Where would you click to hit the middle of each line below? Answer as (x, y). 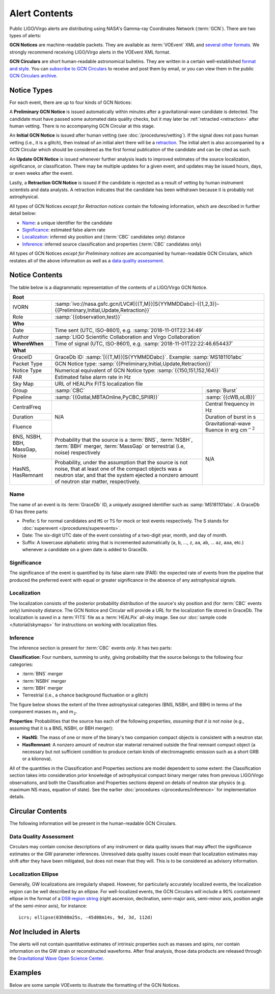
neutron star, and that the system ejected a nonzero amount (127, 475)
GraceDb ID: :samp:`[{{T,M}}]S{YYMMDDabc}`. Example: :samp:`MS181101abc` (149, 357)
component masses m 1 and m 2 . (43, 712)
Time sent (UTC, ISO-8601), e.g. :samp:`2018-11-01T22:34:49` (129, 330)
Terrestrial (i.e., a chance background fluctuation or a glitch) (85, 695)
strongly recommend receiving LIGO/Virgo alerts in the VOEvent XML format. (90, 52)
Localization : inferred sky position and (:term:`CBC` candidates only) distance (104, 237)
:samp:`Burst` (222, 390)
